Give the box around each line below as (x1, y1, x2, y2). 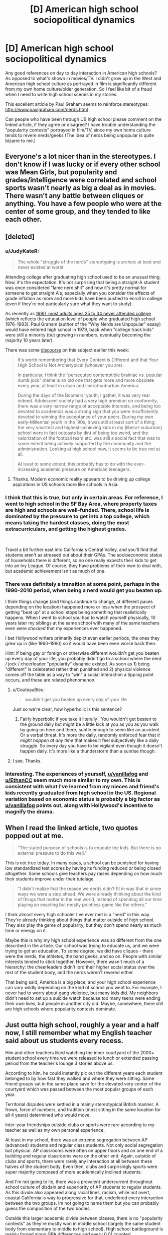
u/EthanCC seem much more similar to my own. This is (5, 777, 141, 784)
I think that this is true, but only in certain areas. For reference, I (5, 494, 163, 501)
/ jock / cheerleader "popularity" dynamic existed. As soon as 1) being (5, 661, 150, 667)
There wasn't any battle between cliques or (5, 191, 144, 200)
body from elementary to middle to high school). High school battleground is (5, 1226, 163, 1232)
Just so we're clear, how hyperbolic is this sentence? (12, 706, 122, 712)
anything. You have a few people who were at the (5, 199, 162, 208)
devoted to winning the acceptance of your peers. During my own (17, 414, 154, 420)
